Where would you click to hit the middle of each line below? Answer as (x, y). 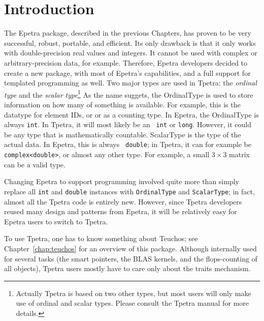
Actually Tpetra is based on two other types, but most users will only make (134, 293)
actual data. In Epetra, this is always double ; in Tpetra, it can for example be (128, 144)
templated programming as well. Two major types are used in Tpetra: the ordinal (130, 83)
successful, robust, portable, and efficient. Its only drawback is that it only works (130, 42)
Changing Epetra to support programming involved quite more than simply (122, 181)
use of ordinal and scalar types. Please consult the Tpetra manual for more (132, 303)
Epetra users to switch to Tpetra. (56, 221)
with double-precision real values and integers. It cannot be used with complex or (131, 53)
